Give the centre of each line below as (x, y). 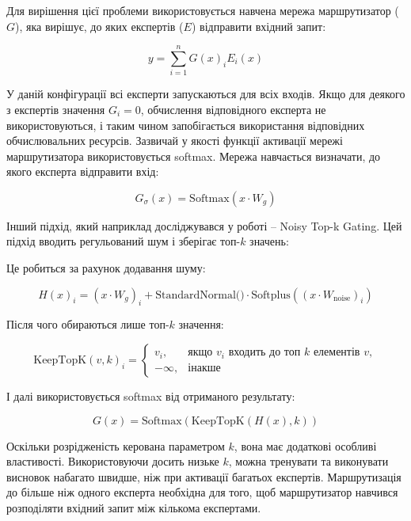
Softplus (271, 295)
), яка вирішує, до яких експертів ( (99, 26)
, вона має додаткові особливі (305, 445)
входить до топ (264, 353)
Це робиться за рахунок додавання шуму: (106, 268)
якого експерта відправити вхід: (83, 171)
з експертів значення (56, 109)
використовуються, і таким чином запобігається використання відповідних (186, 125)
